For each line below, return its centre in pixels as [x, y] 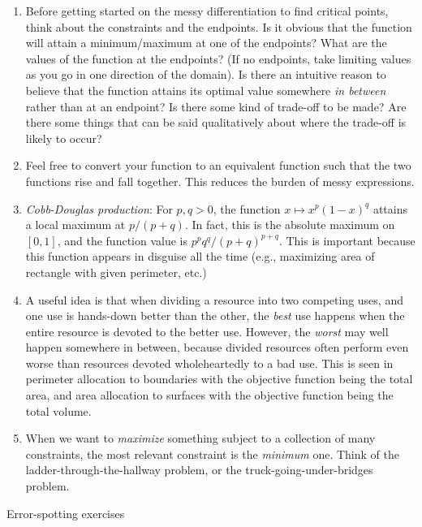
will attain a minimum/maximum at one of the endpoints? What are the [206, 43]
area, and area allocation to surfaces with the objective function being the [209, 395]
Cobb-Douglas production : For [99, 208]
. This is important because [347, 240]
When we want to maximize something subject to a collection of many [200, 438]
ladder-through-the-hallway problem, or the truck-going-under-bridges [199, 470]
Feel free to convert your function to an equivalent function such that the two [218, 165]
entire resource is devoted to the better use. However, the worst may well [207, 331]
